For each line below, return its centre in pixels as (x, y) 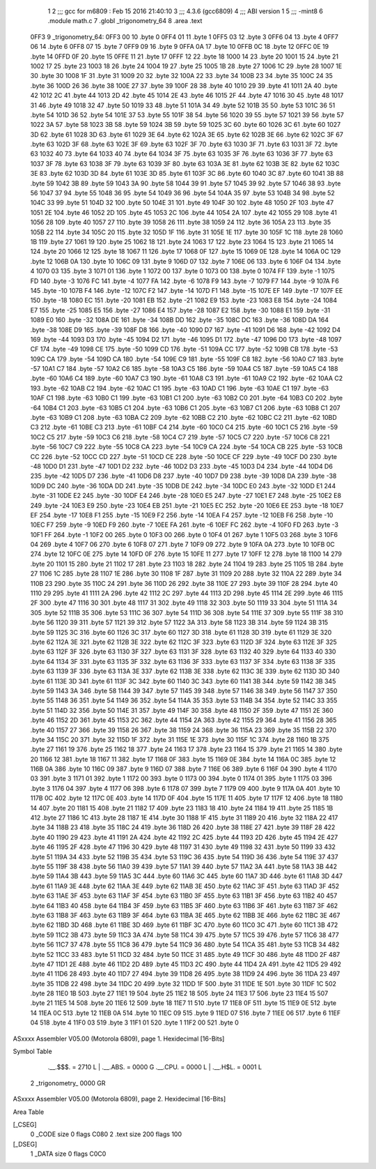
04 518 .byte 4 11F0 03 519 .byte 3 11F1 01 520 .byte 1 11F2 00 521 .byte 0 (135, 1023)
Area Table (29, 1112)
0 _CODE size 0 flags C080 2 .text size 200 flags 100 (106, 1134)
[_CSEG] (25, 1124)
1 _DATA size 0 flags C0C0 (68, 1154)
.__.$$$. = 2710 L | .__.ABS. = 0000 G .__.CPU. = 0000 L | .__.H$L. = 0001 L (155, 1067)
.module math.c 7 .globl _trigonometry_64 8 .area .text (125, 21)
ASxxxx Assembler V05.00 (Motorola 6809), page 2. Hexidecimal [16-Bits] (119, 1099)
